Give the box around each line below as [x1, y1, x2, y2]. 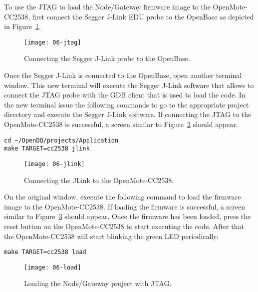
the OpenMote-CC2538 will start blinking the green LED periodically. [4, 230, 219, 241]
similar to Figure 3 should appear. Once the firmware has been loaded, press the [4, 211, 251, 221]
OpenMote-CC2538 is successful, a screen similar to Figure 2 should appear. [4, 119, 238, 129]
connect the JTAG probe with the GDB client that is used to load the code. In [4, 89, 246, 100]
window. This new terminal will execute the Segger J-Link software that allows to [4, 79, 254, 90]
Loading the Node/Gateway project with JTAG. [24, 278, 172, 288]
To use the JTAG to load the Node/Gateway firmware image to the [4, 1, 211, 11]
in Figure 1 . [4, 21, 41, 31]
